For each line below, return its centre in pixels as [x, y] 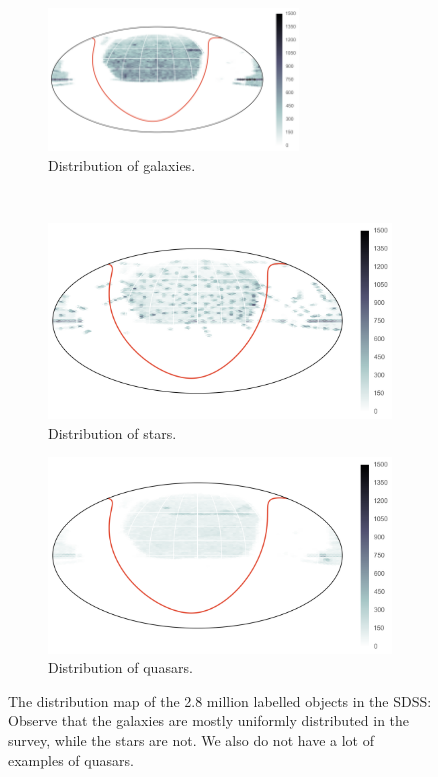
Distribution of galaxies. [122, 164]
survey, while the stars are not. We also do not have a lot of [191, 739]
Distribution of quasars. [120, 667]
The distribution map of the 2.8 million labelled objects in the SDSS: [220, 700]
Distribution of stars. [112, 432]
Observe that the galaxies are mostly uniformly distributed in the [209, 720]
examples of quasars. [71, 759]
